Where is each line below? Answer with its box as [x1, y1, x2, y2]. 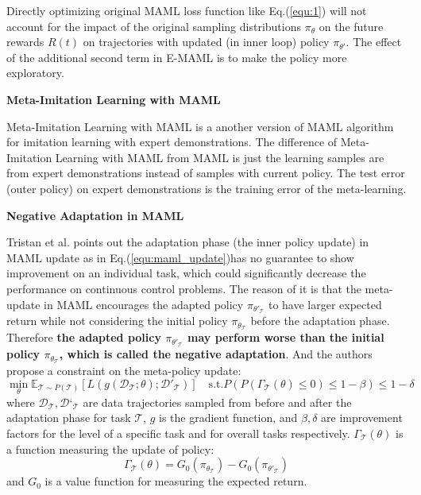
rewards [6, 33, 44, 50]
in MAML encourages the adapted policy [44, 296, 244, 312]
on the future [319, 17, 384, 34]
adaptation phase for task [6, 409, 131, 426]
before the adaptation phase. [250, 312, 390, 329]
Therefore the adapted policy [6, 329, 161, 346]
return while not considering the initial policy [6, 312, 228, 329]
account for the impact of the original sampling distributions [6, 17, 301, 34]
